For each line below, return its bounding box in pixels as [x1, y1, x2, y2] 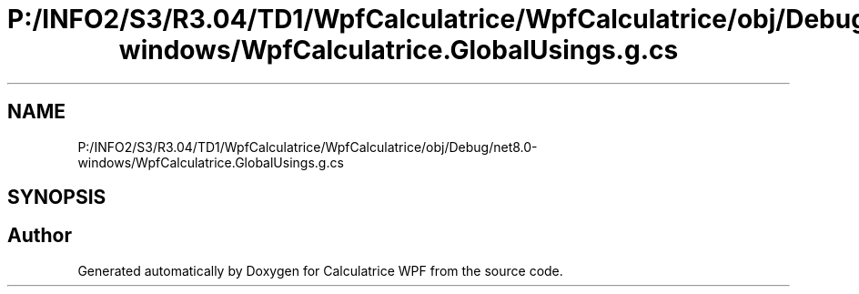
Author [7, 224, 72, 248]
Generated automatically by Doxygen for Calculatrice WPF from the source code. [77, 262, 563, 279]
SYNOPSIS [7, 186, 106, 209]
